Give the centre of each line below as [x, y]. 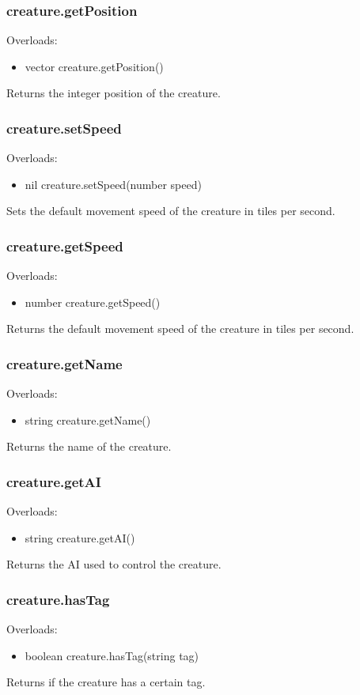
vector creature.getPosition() [94, 66]
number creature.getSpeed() [93, 302]
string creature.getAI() [80, 537]
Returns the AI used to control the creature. [114, 564]
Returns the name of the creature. [89, 446]
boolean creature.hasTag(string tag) [112, 655]
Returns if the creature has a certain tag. [106, 682]
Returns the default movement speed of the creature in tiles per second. [180, 329]
